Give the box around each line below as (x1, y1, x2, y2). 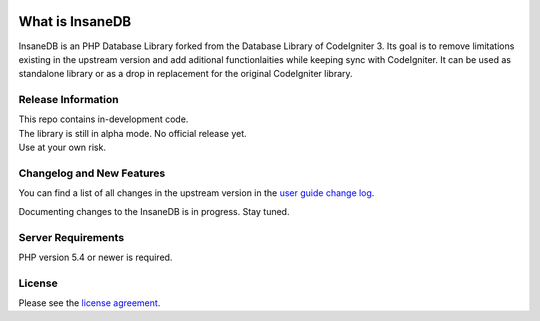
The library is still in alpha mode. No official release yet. (18, 127, 247, 139)
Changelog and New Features (18, 166, 166, 180)
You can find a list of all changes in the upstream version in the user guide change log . (18, 187, 375, 199)
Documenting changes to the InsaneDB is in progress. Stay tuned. (18, 205, 290, 217)
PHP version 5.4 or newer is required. (18, 251, 173, 263)
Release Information (18, 93, 119, 107)
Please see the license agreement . (18, 297, 161, 309)
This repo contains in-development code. (18, 113, 189, 125)
